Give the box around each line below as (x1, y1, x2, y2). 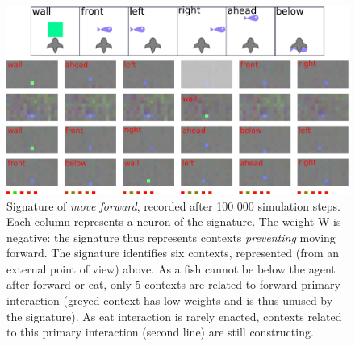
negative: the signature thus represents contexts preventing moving (6, 228, 336, 245)
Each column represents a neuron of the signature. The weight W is (6, 213, 341, 230)
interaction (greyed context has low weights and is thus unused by (6, 292, 333, 309)
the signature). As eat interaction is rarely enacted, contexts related (6, 307, 342, 324)
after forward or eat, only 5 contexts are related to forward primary (6, 276, 340, 293)
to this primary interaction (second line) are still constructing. (6, 323, 314, 340)
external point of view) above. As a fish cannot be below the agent (6, 260, 336, 277)
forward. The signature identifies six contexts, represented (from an (6, 244, 340, 261)
